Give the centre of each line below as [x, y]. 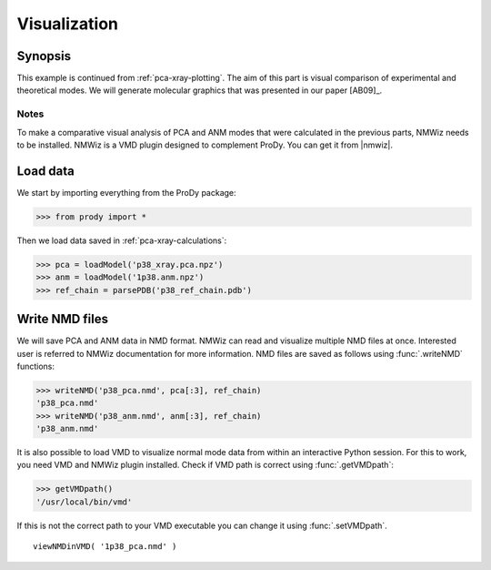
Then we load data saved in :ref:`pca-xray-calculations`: [122, 240]
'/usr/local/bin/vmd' [84, 502]
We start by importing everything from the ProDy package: [126, 192]
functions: [35, 366]
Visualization [67, 24]
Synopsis [44, 56]
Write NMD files [63, 319]
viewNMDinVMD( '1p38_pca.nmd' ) [105, 547]
